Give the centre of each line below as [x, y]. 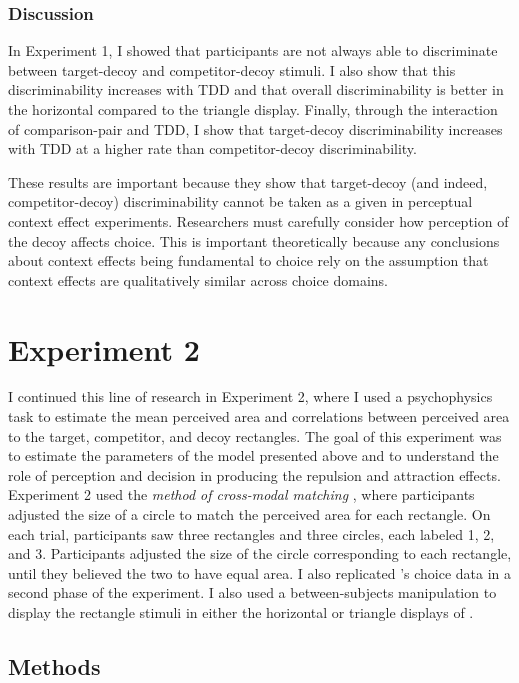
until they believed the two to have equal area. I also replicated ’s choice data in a [260, 572]
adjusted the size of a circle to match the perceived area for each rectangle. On [249, 514]
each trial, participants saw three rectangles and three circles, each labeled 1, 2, [251, 533]
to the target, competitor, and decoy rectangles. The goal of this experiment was [255, 435]
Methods [54, 665]
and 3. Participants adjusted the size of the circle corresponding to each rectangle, [260, 553]
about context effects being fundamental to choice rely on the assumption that [248, 260]
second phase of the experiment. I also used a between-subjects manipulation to [252, 592]
